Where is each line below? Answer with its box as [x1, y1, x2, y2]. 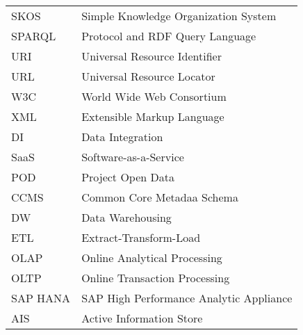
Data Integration [81, 129, 163, 145]
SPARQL [11, 28, 56, 44]
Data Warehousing [81, 209, 172, 225]
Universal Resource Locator [81, 68, 215, 84]
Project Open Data [81, 169, 174, 185]
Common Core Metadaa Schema [81, 189, 238, 205]
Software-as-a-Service [81, 149, 184, 165]
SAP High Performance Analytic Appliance [81, 290, 293, 306]
